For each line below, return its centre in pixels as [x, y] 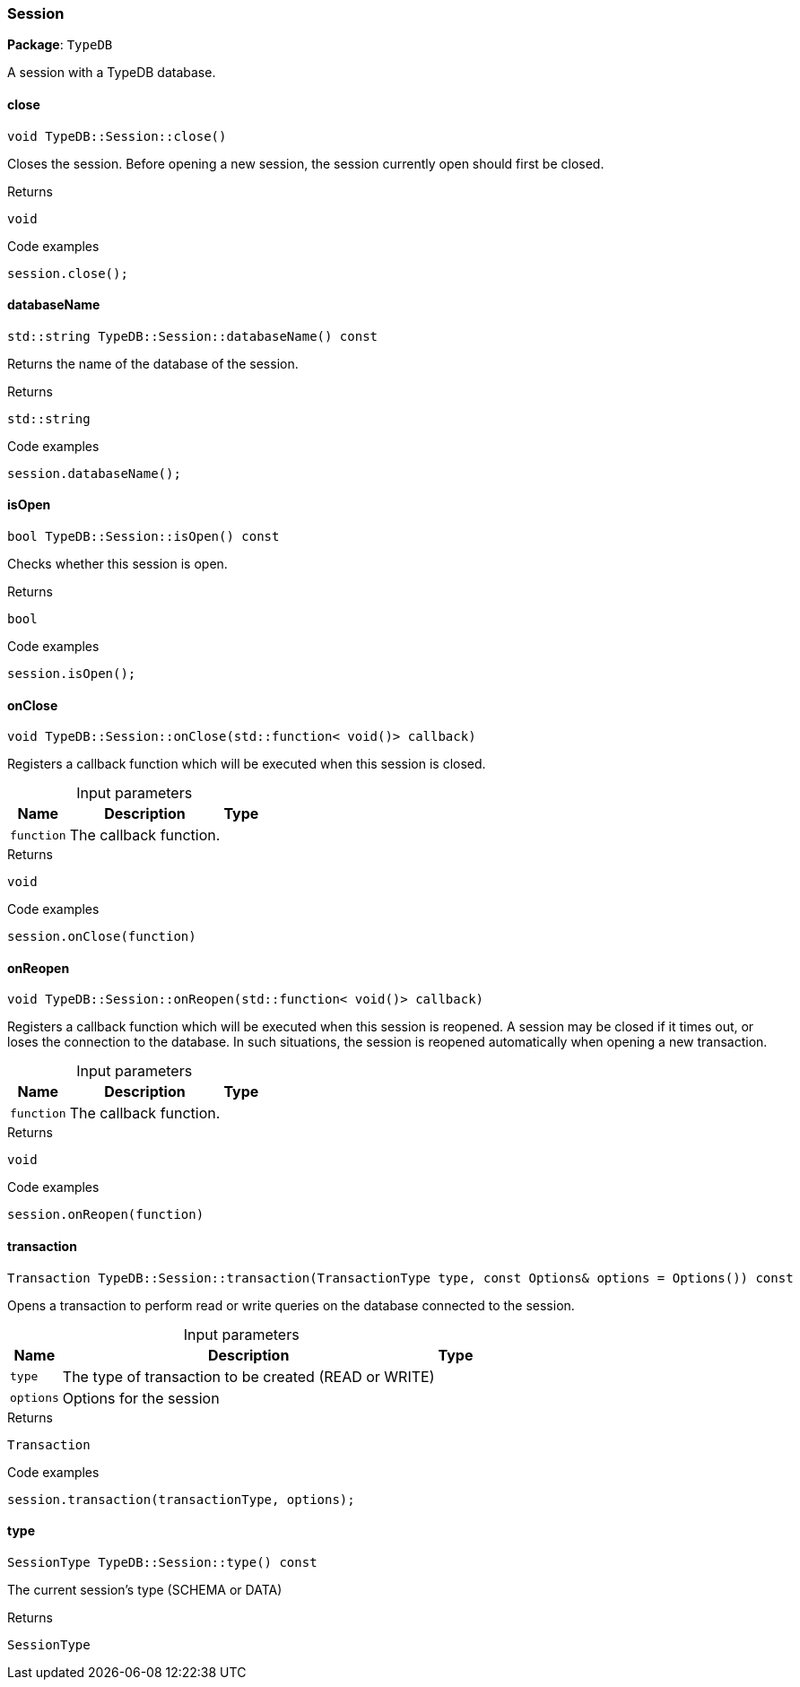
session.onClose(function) [102, 937]
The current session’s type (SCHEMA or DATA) [145, 1589]
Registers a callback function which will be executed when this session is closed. [247, 764]
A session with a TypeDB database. [112, 73]
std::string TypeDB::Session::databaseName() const [193, 336]
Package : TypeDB [60, 45]
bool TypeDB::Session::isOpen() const [143, 537]
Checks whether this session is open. [117, 564]
